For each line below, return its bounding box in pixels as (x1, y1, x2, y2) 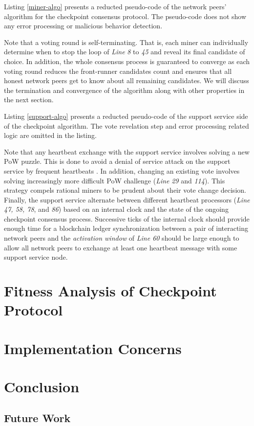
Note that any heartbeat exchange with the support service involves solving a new (4, 146, 250, 157)
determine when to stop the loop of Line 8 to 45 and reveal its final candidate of (4, 46, 245, 57)
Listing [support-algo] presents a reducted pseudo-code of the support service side (4, 111, 248, 121)
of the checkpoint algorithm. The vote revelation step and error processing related (4, 120, 249, 131)
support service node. (4, 252, 68, 262)
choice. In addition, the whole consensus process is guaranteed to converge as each (4, 56, 250, 66)
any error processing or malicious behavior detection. (4, 21, 163, 31)
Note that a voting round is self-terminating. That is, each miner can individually (4, 37, 249, 47)
